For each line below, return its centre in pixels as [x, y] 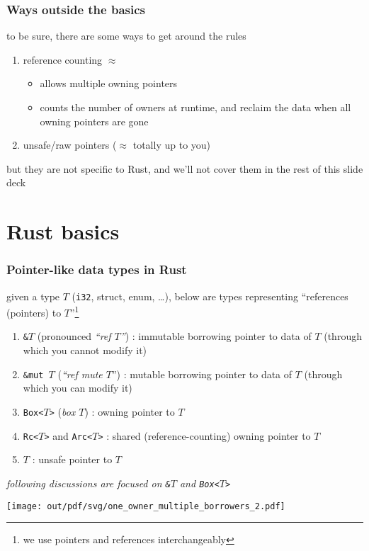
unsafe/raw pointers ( [70, 145]
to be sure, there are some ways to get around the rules [126, 36]
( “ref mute [80, 374]
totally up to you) [172, 145]
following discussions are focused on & [89, 483]
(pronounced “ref [74, 336]
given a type [33, 296]
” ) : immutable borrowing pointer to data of [216, 336]
